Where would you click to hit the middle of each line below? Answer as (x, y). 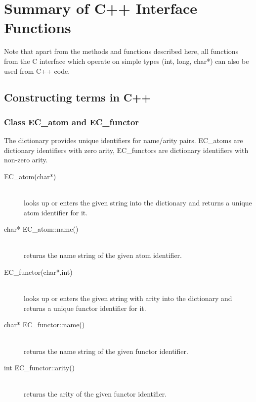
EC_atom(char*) (30, 176)
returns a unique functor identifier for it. (85, 308)
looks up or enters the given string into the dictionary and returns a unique (138, 203)
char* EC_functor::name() (44, 325)
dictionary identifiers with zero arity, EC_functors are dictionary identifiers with (126, 150)
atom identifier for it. (56, 212)
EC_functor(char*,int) (38, 272)
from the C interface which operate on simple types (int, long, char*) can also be (127, 61)
